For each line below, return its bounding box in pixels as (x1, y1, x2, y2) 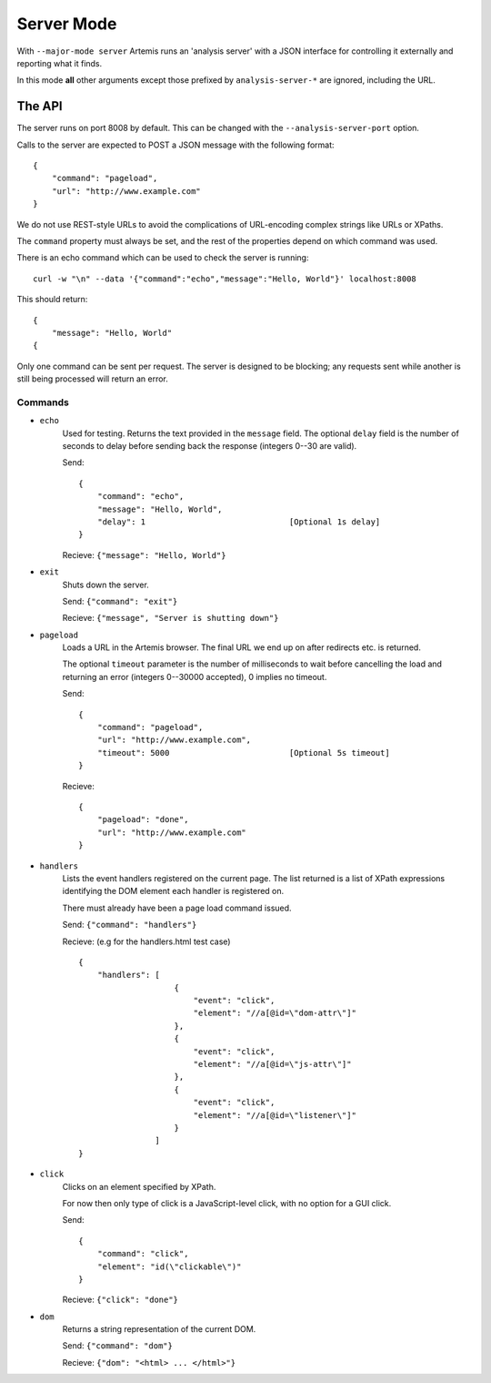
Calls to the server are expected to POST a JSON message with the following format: (16, 139, 336, 150)
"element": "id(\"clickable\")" (96, 1261, 242, 1272)
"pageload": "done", (96, 815, 189, 825)
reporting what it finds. (16, 57, 103, 68)
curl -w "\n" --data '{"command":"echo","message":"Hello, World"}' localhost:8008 (33, 273, 417, 284)
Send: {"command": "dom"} (62, 1340, 173, 1351)
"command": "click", (96, 1248, 189, 1259)
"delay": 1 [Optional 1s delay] (96, 516, 381, 527)
